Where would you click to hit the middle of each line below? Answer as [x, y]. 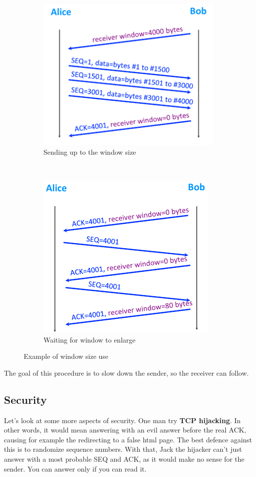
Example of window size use [66, 356]
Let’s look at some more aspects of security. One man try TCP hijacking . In [122, 420]
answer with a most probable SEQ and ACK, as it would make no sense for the [124, 458]
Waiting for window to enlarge [89, 339]
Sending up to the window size [90, 152]
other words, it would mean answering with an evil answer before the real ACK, [125, 430]
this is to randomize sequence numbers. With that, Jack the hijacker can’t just [123, 449]
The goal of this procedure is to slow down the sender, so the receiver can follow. [127, 372]
